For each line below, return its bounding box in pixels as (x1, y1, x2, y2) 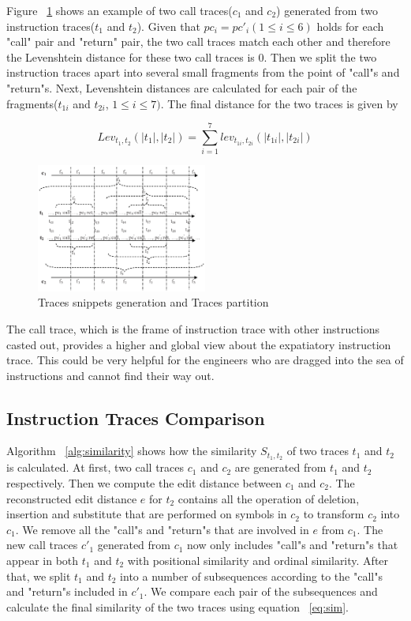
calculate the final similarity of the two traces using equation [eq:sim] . (6, 598, 349, 615)
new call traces (6, 536, 78, 553)
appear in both (6, 551, 79, 568)
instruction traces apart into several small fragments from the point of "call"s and (6, 64, 400, 81)
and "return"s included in (6, 583, 128, 600)
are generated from (234, 459, 327, 476)
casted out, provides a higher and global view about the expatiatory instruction (6, 336, 391, 352)
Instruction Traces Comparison (6, 405, 265, 430)
